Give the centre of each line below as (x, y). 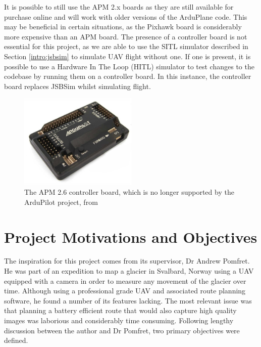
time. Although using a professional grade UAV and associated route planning (125, 291)
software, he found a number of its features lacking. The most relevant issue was (128, 300)
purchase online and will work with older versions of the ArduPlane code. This (126, 16)
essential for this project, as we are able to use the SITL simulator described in (126, 46)
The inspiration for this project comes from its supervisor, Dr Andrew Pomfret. (127, 261)
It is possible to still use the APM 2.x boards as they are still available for (119, 7)
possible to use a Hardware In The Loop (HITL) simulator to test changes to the (129, 66)
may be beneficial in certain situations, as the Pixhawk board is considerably (123, 27)
